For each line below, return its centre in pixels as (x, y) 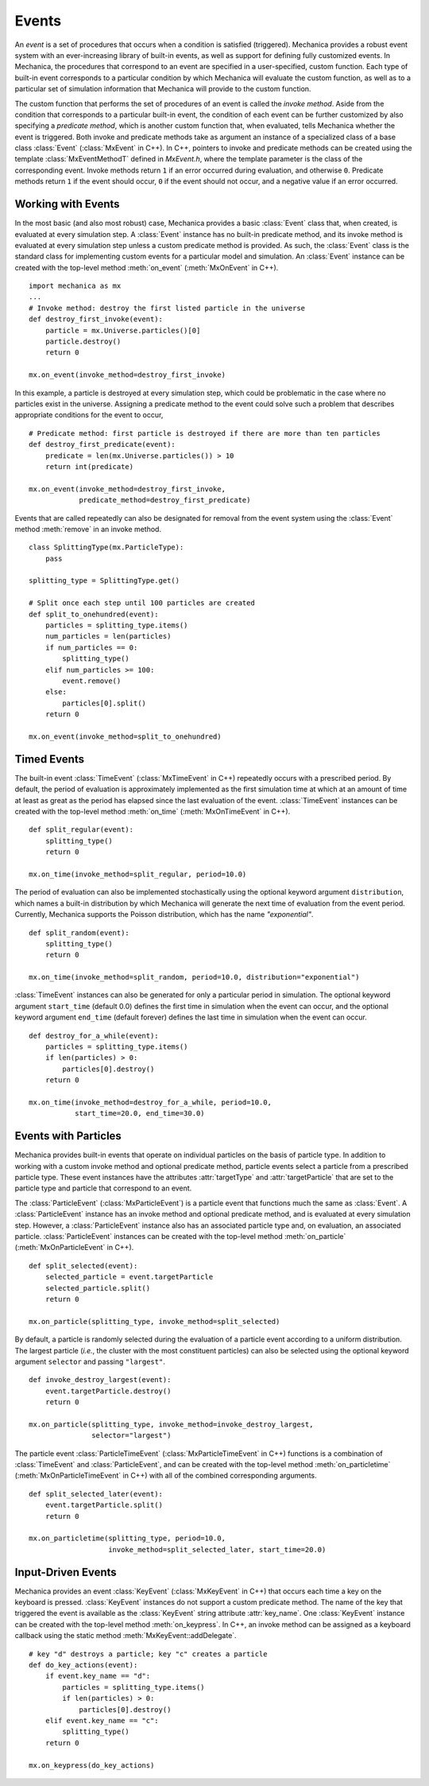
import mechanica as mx (75, 286)
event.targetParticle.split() (104, 1505)
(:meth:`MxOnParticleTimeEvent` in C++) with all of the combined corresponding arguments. (166, 1476)
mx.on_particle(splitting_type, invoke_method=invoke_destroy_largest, (171, 1424)
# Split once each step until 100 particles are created (142, 603)
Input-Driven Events (66, 1572)
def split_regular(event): (81, 830)
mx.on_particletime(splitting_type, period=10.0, (128, 1538)
